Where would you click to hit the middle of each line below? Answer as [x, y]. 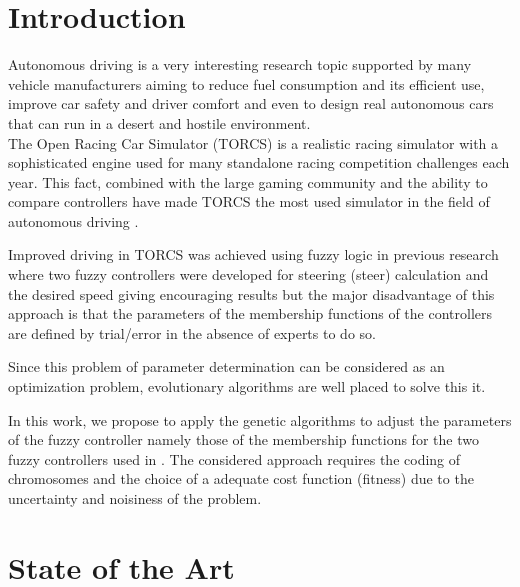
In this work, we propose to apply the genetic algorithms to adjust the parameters [260, 419]
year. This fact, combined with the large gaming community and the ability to [248, 181]
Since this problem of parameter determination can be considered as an [226, 366]
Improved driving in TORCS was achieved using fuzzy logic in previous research [253, 254]
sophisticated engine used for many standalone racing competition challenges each [259, 162]
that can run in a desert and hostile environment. [159, 122]
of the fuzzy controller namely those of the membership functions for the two [243, 439]
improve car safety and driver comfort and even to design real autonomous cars [251, 103]
